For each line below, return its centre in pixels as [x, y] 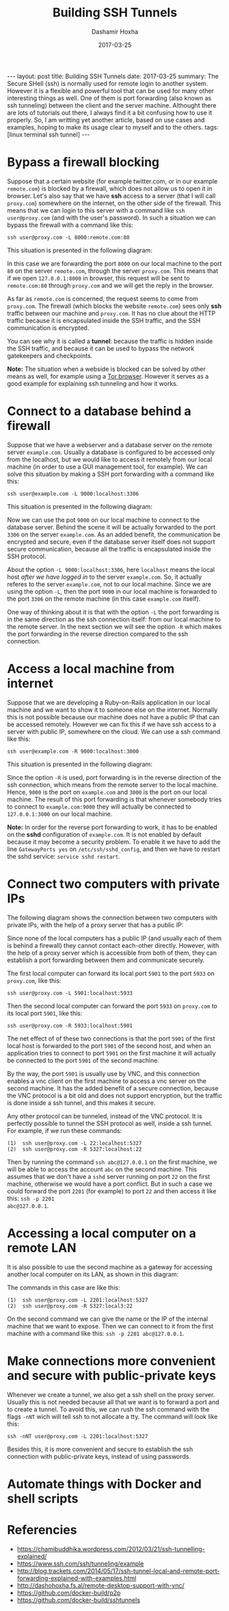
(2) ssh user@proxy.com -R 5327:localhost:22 [75, 1149]
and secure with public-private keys [112, 1375]
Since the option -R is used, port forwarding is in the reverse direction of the [114, 777]
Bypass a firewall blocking [83, 162]
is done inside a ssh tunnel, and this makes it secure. [81, 1103]
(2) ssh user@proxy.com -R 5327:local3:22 [70, 1306]
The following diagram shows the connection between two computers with [112, 918]
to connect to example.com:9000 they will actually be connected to [99, 807]
